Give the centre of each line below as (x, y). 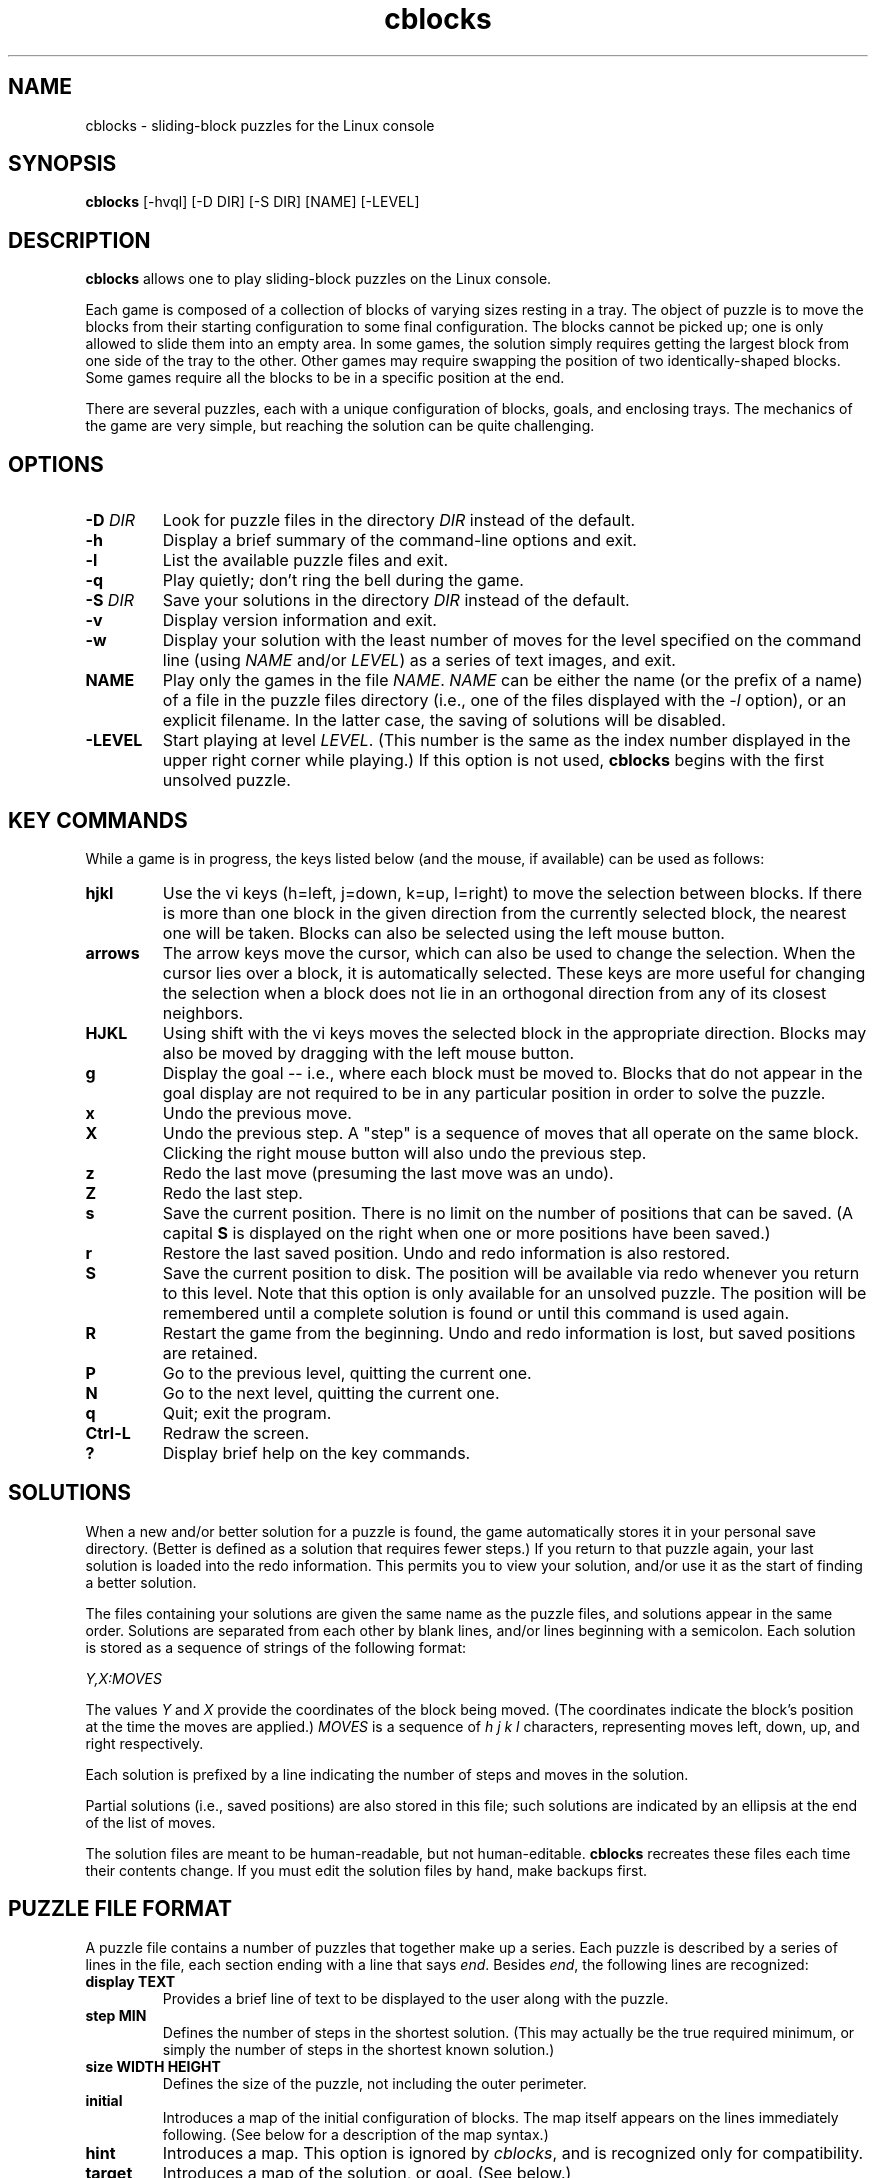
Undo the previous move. (257, 1112)
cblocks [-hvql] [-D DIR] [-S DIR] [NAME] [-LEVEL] (252, 202)
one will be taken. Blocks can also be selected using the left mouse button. (443, 932)
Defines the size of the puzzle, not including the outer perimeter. (374, 2083)
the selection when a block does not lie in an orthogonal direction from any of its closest (494, 992)
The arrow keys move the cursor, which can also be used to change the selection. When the (509, 952)
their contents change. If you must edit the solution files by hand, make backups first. (366, 1870)
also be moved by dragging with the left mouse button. (368, 1052)
